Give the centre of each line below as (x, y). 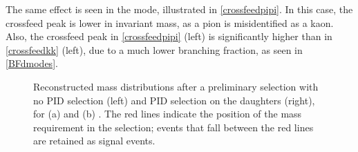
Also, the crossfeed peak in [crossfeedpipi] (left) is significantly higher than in (169, 36)
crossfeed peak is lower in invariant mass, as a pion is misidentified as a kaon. (170, 22)
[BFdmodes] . (32, 63)
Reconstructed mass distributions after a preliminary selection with (176, 86)
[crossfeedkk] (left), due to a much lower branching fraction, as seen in (154, 49)
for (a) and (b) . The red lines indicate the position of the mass (168, 114)
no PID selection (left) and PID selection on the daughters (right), (174, 100)
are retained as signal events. (94, 141)
